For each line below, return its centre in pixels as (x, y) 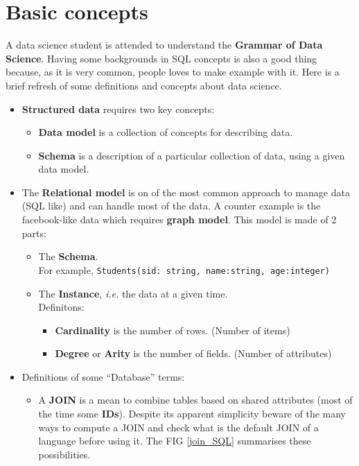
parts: (34, 233)
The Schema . (68, 256)
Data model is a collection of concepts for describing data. (166, 132)
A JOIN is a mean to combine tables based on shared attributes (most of (195, 400)
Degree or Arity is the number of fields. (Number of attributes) (193, 353)
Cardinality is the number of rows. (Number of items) (173, 330)
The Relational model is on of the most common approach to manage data (186, 192)
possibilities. (64, 454)
